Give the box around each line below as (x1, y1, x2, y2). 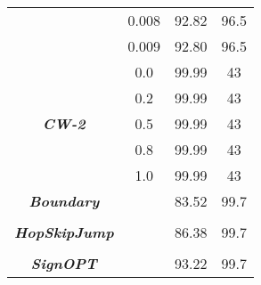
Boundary (29, 191, 100, 211)
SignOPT (30, 253, 97, 273)
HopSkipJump (14, 222, 114, 242)
